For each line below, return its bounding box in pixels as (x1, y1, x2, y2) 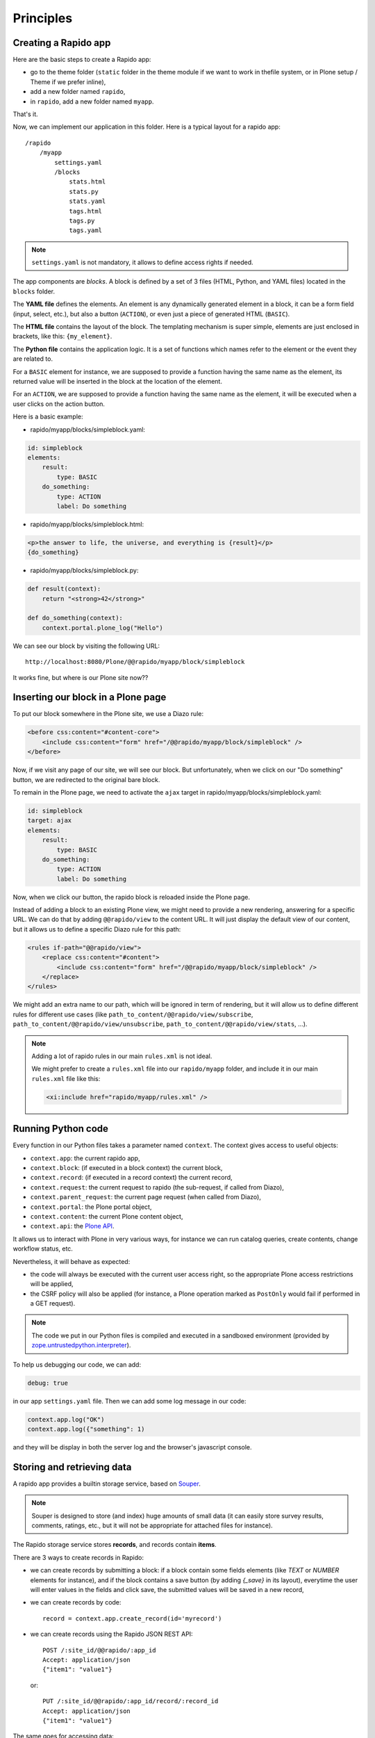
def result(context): (27, 585, 101, 593)
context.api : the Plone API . (30, 1222, 115, 1231)
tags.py (69, 216, 95, 225)
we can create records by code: (30, 1598, 122, 1607)
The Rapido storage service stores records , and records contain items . (12, 1541, 217, 1549)
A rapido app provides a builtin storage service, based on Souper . (12, 1479, 201, 1488)
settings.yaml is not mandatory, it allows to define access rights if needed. (31, 258, 253, 267)
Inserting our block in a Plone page (12, 692, 167, 704)
